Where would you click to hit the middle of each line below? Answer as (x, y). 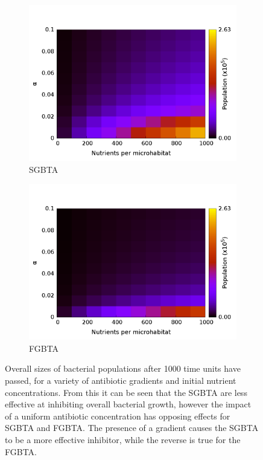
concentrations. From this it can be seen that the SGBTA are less (126, 392)
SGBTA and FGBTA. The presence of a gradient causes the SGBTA (132, 428)
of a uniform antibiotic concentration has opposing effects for (118, 416)
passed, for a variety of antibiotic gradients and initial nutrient (121, 380)
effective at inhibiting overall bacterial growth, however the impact (128, 404)
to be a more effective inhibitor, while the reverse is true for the (123, 439)
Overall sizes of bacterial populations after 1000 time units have (123, 368)
